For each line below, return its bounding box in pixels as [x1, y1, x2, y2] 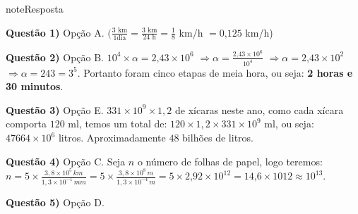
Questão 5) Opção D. [6, 194, 105, 209]
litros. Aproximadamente [58, 130, 166, 145]
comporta [6, 116, 47, 131]
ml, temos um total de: [68, 116, 167, 131]
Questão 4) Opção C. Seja [6, 153, 126, 168]
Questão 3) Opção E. [6, 102, 104, 117]
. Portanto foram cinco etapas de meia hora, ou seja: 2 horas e [77, 65, 353, 80]
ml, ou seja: [264, 116, 314, 131]
